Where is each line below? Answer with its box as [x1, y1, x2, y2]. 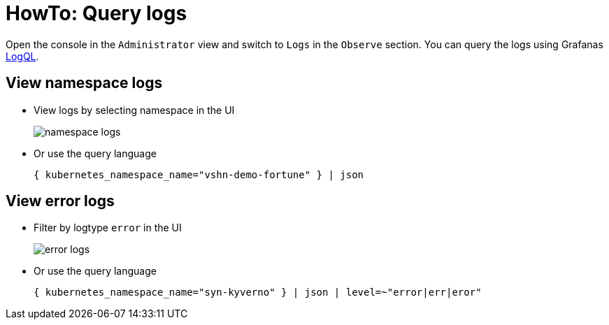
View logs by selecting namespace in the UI [34, 103, 235, 116]
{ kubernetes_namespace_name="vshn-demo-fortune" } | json [34, 168, 364, 180]
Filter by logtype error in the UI [34, 222, 182, 234]
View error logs [6, 192, 115, 210]
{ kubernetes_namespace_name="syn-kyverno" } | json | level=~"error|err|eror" [34, 287, 482, 298]
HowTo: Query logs [6, 1, 187, 25]
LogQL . [6, 50, 39, 62]
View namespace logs [6, 74, 163, 92]
